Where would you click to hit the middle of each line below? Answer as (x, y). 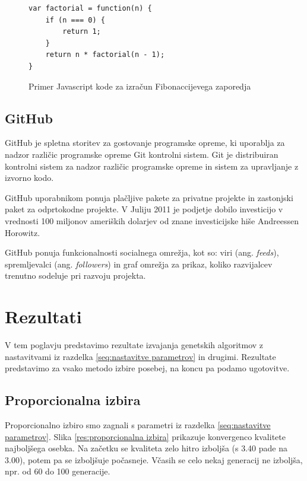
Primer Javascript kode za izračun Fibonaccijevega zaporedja (140, 86)
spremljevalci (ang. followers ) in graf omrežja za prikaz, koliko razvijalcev (139, 264)
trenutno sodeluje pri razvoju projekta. (75, 275)
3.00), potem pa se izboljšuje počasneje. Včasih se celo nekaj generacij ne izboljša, (154, 459)
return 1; (82, 32)
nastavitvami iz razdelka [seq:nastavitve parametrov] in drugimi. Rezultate (140, 356)
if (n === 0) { (75, 20)
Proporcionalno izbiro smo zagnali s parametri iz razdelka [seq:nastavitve (138, 425)
